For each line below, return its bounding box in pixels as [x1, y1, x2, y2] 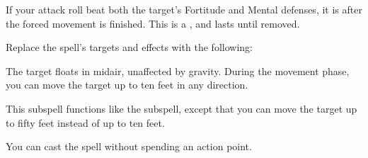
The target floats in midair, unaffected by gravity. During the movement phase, [6, 63, 350, 78]
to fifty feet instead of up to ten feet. [6, 115, 165, 130]
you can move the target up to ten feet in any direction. [6, 77, 248, 92]
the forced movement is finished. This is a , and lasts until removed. [6, 16, 300, 30]
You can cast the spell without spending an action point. [6, 139, 252, 154]
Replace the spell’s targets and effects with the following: [6, 40, 253, 55]
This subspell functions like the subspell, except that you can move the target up [6, 101, 357, 115]
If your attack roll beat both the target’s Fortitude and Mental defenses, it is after [6, 2, 362, 16]
